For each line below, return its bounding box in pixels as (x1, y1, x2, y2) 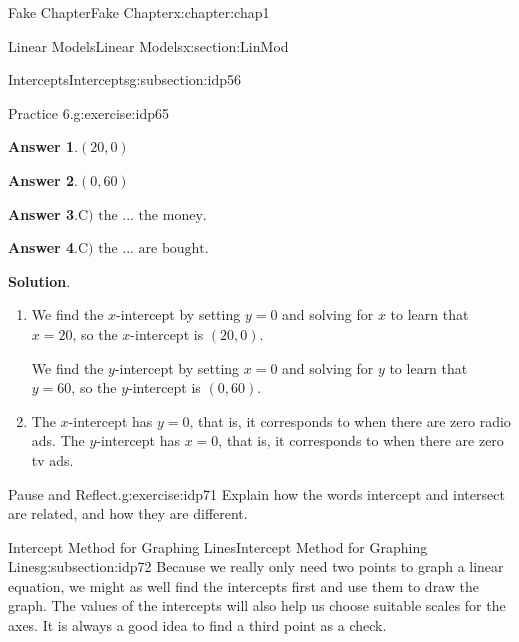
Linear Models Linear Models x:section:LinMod (8, 35, 289, 56)
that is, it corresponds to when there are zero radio (198, 410, 511, 431)
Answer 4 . (8, 237, 78, 258)
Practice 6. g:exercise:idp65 (8, 102, 169, 123)
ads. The (31, 430, 85, 451)
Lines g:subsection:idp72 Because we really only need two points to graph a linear (8, 556, 504, 577)
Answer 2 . (8, 169, 78, 190)
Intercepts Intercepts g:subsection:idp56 (8, 69, 241, 90)
